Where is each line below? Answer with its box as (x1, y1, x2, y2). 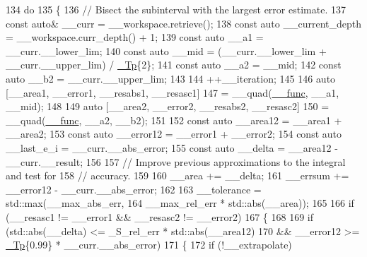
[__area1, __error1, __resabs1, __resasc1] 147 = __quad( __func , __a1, (6, 85, 339, 100)
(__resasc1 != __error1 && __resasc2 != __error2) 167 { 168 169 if (6, 209, 313, 224)
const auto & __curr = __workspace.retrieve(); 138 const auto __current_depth (6, 16, 362, 30)
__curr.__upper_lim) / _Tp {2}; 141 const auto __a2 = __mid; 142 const (6, 57, 342, 72)
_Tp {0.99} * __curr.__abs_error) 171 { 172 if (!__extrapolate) (6, 237, 292, 252)
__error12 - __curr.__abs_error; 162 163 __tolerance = (6, 181, 262, 196)
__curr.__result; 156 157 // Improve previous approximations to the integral (6, 154, 346, 169)
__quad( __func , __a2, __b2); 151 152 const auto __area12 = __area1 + (6, 112, 342, 127)
